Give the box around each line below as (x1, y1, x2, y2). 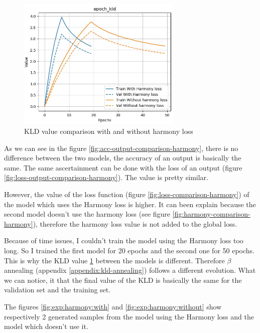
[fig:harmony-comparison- (172, 209, 250, 219)
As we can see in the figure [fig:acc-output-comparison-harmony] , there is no (4, 142, 238, 153)
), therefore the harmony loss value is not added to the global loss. (33, 218, 237, 229)
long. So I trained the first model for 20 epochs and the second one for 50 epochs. (4, 245, 255, 255)
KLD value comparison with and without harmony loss (24, 126, 193, 136)
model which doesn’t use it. (4, 321, 88, 331)
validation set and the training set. (4, 284, 111, 295)
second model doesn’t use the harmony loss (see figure (4, 209, 171, 219)
